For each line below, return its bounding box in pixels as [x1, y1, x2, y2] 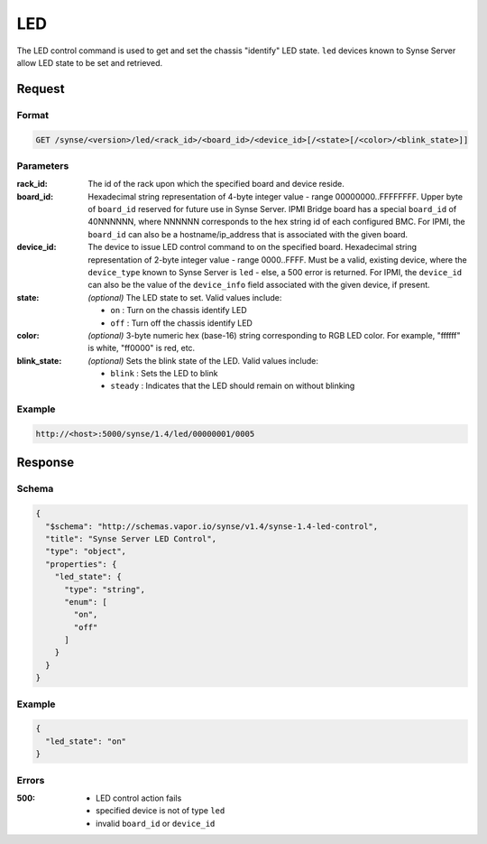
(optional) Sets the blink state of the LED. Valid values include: [87, 355, 319, 366]
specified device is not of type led [96, 805, 225, 816]
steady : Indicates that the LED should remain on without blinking [110, 380, 355, 392]
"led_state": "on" [45, 736, 126, 747]
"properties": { [45, 559, 117, 569]
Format [16, 108, 50, 121]
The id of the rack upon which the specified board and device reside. [87, 179, 345, 190]
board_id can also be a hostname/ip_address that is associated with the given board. [87, 228, 409, 239]
